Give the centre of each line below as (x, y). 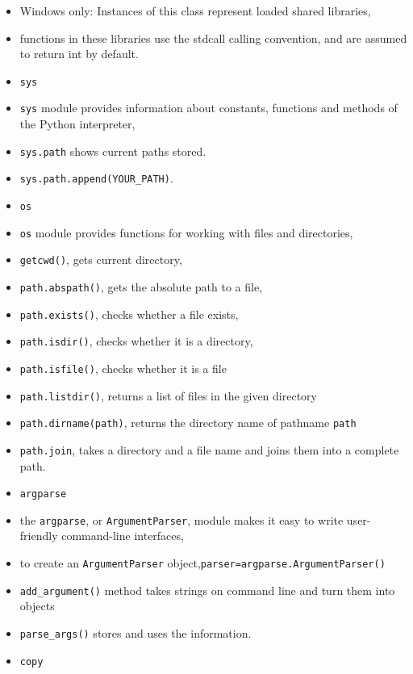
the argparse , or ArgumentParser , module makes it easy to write (181, 519)
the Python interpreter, (77, 124)
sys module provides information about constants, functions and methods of (209, 108)
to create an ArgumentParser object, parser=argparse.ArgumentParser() (202, 563)
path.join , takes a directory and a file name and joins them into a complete (209, 449)
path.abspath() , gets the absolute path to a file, (141, 286)
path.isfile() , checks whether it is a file (123, 368)
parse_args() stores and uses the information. (136, 632)
